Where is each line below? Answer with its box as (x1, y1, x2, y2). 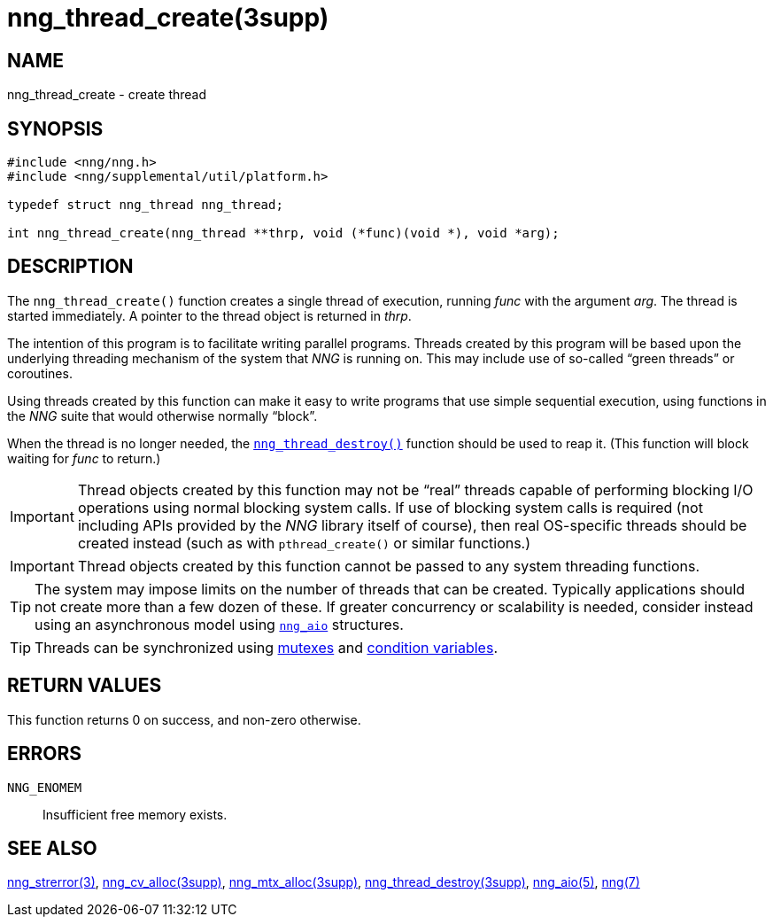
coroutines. (7, 365, 73, 381)
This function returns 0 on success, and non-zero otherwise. (7, 711, 361, 727)
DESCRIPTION (7, 255, 134, 278)
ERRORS (7, 742, 82, 765)
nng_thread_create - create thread (7, 87, 207, 103)
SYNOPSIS (7, 117, 104, 140)
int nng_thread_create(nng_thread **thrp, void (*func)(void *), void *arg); (7, 226, 560, 241)
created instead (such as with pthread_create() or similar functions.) (77, 533, 531, 552)
